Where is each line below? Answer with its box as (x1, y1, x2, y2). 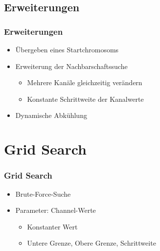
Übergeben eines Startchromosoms (15, 45, 119, 54)
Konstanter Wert (27, 221, 78, 231)
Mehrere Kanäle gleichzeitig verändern (27, 77, 142, 88)
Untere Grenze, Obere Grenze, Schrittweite (27, 238, 156, 248)
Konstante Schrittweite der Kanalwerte (27, 93, 144, 104)
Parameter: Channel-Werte (15, 205, 96, 215)
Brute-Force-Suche (15, 188, 71, 199)
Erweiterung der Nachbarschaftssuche (15, 61, 128, 71)
